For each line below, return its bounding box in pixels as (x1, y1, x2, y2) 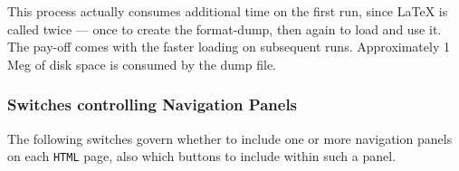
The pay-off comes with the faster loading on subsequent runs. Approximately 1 (7, 37, 450, 56)
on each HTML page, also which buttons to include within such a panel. (7, 147, 397, 166)
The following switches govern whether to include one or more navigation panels (7, 128, 453, 147)
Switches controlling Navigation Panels (7, 93, 298, 116)
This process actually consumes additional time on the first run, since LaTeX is (7, 2, 448, 20)
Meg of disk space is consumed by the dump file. (7, 54, 277, 73)
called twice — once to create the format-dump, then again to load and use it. (7, 19, 442, 38)
